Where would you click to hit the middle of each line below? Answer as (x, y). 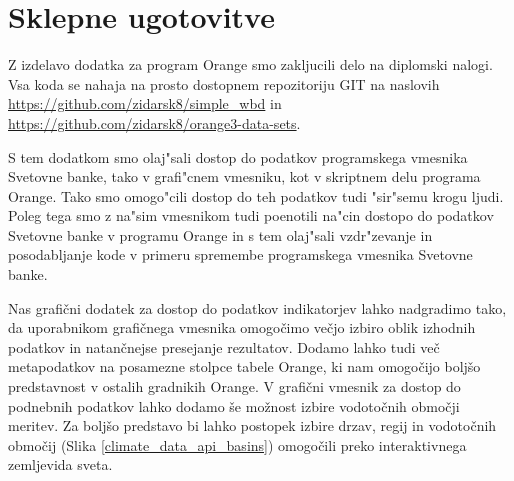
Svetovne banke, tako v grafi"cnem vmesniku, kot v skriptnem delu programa (244, 176)
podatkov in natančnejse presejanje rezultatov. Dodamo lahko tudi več (224, 346)
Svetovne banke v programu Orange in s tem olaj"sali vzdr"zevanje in (220, 234)
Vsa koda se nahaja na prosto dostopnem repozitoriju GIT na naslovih (224, 83)
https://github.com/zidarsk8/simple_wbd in (145, 103)
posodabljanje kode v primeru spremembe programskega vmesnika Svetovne (240, 254)
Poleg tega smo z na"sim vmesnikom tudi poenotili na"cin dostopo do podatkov (251, 215)
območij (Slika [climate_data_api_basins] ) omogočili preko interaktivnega (237, 444)
